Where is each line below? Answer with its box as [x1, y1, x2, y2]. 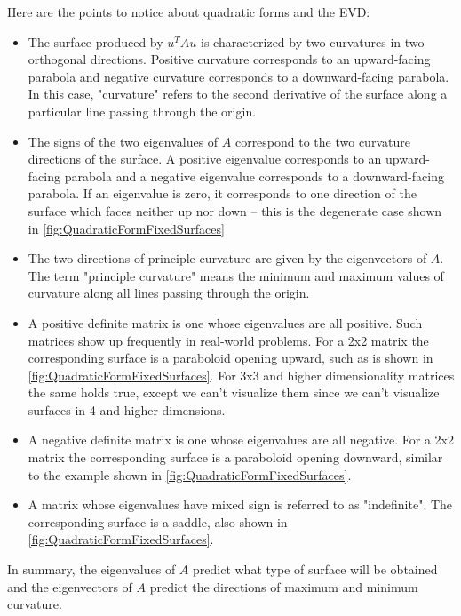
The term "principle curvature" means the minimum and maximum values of [28, 266, 444, 284]
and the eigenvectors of [7, 577, 132, 596]
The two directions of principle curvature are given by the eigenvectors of [28, 249, 427, 268]
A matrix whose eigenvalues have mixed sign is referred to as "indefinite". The [28, 495, 453, 514]
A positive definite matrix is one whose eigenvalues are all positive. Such [28, 313, 423, 332]
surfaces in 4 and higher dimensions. [28, 400, 226, 419]
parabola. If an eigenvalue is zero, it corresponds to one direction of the [28, 184, 417, 203]
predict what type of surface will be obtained [193, 560, 438, 579]
